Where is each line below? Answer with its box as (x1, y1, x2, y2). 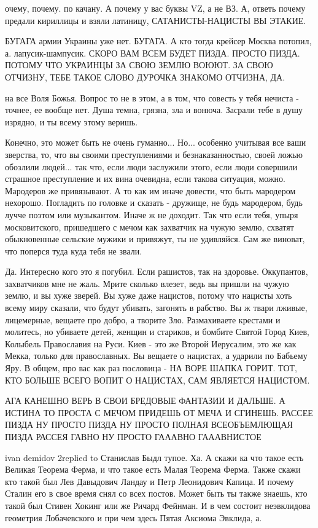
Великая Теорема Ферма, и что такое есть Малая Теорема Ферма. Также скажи (5, 463, 301, 476)
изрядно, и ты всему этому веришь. (5, 115, 138, 128)
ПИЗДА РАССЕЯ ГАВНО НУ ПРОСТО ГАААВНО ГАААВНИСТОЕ (5, 430, 262, 443)
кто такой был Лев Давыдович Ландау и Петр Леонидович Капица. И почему (5, 475, 294, 487)
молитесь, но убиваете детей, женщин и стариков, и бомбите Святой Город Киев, (5, 325, 309, 338)
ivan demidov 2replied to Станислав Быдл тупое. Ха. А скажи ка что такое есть (5, 451, 304, 463)
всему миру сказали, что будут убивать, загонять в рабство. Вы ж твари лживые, (5, 301, 308, 314)
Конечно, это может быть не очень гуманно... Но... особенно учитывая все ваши (5, 136, 306, 149)
